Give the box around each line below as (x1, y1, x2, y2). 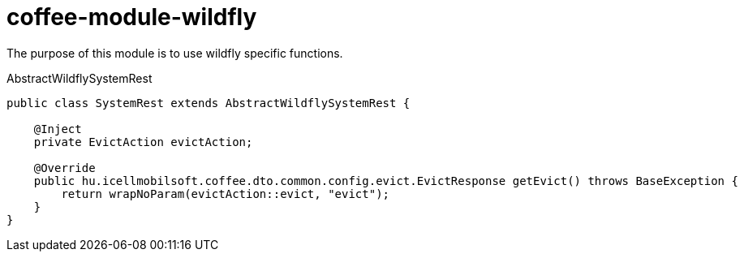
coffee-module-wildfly (6, 3, 257, 31)
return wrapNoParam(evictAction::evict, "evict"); (61, 187, 390, 200)
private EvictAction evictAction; (33, 135, 253, 148)
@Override (33, 161, 96, 174)
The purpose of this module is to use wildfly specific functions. (6, 45, 343, 60)
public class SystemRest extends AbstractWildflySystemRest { (6, 96, 411, 110)
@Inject (33, 122, 82, 135)
